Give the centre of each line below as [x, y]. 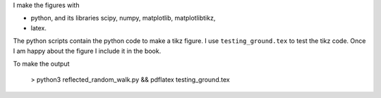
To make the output [41, 63]
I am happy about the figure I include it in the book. [87, 51]
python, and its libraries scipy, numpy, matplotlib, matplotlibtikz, [123, 18]
